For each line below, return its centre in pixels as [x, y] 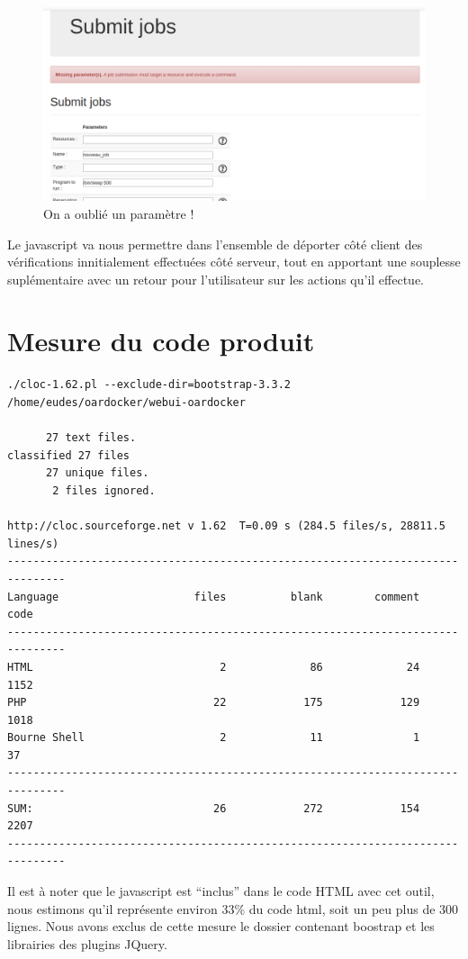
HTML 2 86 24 [214, 667]
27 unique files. [97, 473]
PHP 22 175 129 [214, 703]
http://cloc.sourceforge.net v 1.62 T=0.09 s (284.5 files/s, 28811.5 [226, 526]
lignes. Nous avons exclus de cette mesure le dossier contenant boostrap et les [221, 926]
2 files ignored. [104, 490]
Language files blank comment [214, 597]
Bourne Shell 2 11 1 [214, 738]
